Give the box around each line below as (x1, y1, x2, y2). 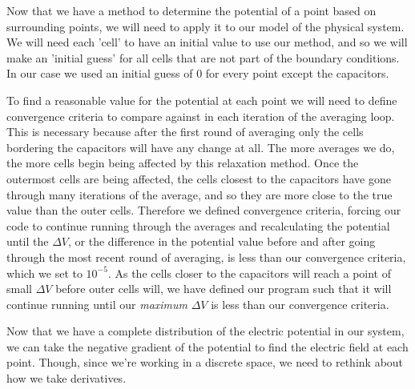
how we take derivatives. (6, 370, 127, 387)
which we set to (6, 264, 83, 281)
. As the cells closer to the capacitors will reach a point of (107, 264, 392, 281)
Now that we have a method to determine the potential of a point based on (6, 2, 377, 18)
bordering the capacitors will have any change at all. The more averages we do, (6, 138, 395, 155)
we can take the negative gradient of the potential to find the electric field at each (6, 338, 409, 355)
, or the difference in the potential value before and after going (68, 233, 376, 250)
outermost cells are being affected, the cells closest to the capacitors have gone (6, 170, 391, 186)
